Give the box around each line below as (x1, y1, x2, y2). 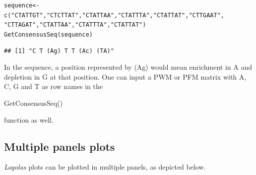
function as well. (4, 114, 54, 125)
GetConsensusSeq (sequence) (4, 31, 93, 38)
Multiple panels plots (4, 138, 115, 154)
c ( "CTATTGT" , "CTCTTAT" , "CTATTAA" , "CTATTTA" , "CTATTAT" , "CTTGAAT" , (4, 11, 224, 19)
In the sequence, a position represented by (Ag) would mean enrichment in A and (4, 62, 253, 72)
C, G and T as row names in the (4, 81, 103, 91)
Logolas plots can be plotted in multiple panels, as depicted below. (4, 162, 206, 172)
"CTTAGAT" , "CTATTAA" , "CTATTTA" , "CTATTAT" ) (4, 21, 146, 29)
